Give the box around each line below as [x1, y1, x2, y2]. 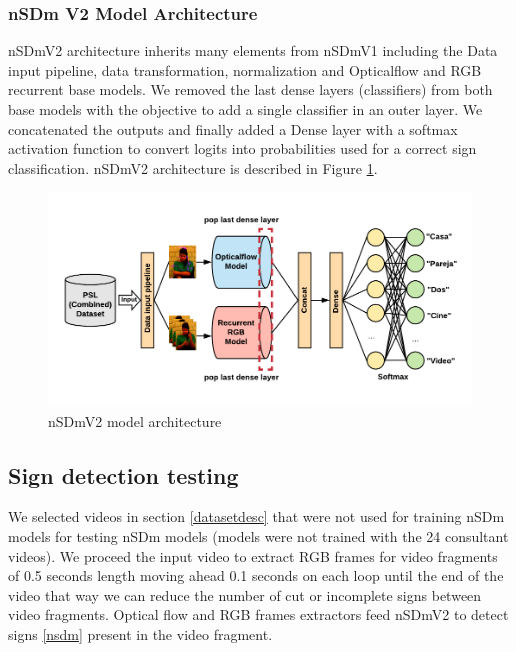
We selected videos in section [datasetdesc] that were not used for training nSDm [8, 506, 505, 527]
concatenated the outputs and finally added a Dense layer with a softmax [8, 118, 458, 139]
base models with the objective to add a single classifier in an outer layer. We [8, 99, 483, 119]
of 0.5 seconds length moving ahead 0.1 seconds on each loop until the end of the [8, 565, 504, 586]
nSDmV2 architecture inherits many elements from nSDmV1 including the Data [8, 40, 498, 61]
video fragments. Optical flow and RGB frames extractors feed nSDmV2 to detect [8, 604, 509, 625]
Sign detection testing [8, 459, 239, 490]
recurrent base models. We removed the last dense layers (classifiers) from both [8, 79, 493, 100]
